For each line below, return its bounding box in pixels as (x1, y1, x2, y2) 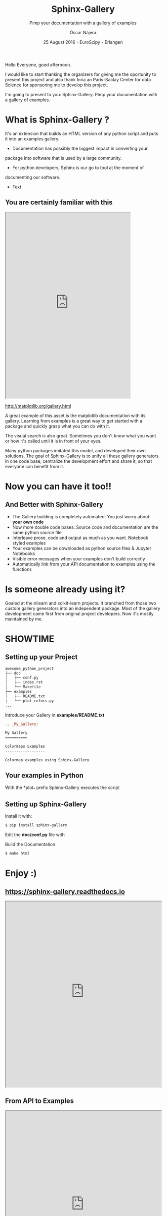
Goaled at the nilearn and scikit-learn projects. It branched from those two (5, 600, 157, 606)
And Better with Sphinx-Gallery (5, 500, 104, 509)
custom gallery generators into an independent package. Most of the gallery (5, 605, 161, 611)
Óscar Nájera (69, 29, 97, 35)
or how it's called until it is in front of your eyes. (5, 438, 102, 444)
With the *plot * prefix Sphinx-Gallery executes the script (5, 785, 120, 791)
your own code (12, 519, 44, 525)
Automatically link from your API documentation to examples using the (12, 561, 156, 567)
